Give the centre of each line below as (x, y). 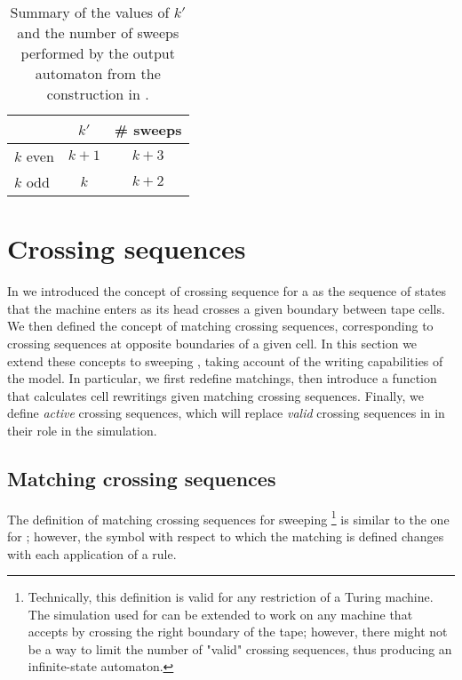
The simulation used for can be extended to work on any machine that (220, 614)
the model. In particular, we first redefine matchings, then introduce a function (222, 378)
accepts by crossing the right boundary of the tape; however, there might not (238, 632)
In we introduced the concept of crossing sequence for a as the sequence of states (227, 291)
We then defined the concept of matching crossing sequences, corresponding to (220, 326)
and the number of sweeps (98, 32)
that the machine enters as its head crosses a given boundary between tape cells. (226, 308)
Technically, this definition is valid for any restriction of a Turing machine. (231, 597)
